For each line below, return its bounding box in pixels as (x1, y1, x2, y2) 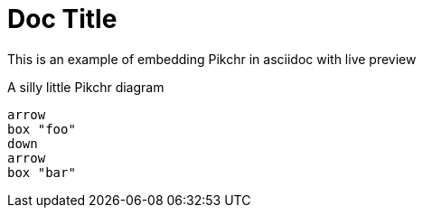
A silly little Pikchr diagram (7, 79, 164, 95)
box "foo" (7, 121, 76, 136)
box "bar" (7, 164, 76, 180)
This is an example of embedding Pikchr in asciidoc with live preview (7, 51, 417, 67)
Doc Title (7, 4, 117, 34)
